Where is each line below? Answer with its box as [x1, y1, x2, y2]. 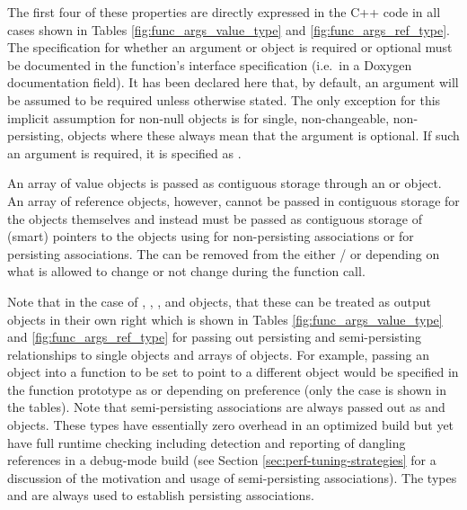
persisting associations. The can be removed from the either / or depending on [7, 244, 440, 263]
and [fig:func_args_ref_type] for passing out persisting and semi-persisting [7, 327, 421, 346]
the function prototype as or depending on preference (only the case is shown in [7, 380, 446, 398]
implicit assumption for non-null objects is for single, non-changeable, [7, 108, 390, 127]
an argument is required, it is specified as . [7, 143, 242, 162]
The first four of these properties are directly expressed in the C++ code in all [7, 3, 441, 21]
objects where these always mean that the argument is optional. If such [67, 126, 460, 145]
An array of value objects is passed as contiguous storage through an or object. [7, 174, 442, 192]
